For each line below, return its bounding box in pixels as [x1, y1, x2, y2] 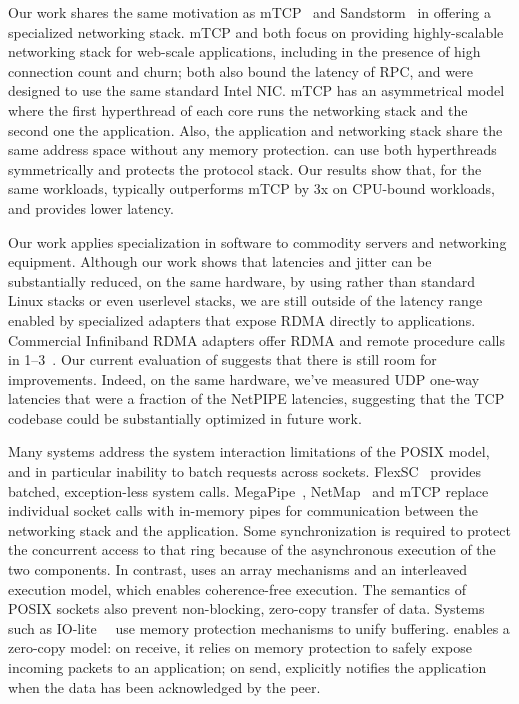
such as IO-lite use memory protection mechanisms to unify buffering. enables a [8, 617, 510, 638]
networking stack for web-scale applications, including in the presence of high [8, 41, 481, 62]
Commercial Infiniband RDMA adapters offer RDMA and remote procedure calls [8, 329, 505, 350]
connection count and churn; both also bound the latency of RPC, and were [8, 60, 473, 81]
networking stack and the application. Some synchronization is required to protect [8, 519, 511, 540]
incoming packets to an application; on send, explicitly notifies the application [8, 657, 487, 677]
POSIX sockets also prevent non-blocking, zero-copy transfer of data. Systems [8, 598, 485, 619]
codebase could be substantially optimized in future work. [8, 407, 362, 428]
